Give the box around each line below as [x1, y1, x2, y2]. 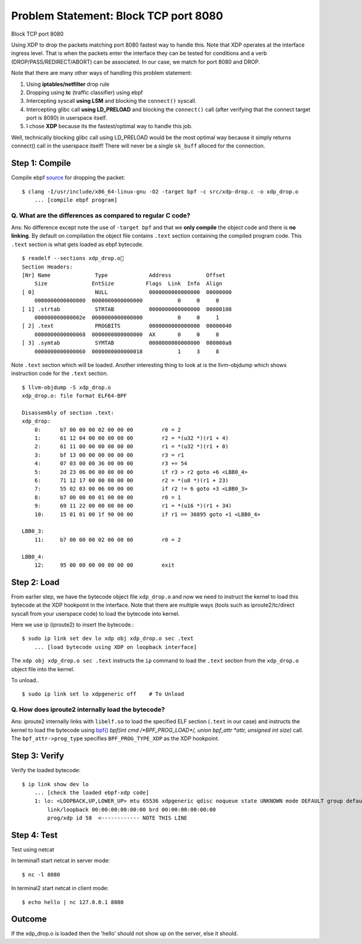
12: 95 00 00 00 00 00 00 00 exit [34, 561, 175, 568]
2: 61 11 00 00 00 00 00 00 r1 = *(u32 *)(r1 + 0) [34, 443, 229, 450]
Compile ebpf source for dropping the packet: [11, 174, 125, 181]
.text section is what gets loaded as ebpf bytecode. [11, 241, 144, 248]
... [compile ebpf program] [34, 197, 118, 203]
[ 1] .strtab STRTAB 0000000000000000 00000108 [22, 305, 232, 313]
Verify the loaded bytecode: [11, 767, 81, 774]
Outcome [11, 914, 47, 925]
